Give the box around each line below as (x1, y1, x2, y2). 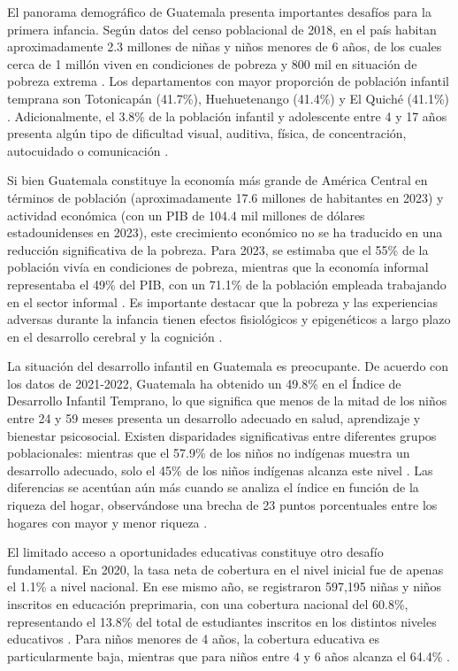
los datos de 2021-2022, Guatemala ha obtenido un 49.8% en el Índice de (7, 374, 401, 392)
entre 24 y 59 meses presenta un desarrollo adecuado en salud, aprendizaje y (7, 409, 421, 428)
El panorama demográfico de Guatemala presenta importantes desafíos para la (7, 3, 431, 20)
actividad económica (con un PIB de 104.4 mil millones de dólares (7, 205, 365, 224)
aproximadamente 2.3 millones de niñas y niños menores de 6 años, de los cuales (7, 37, 442, 56)
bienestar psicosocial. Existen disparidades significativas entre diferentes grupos (7, 426, 437, 444)
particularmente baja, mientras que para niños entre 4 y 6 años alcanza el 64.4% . (7, 646, 450, 665)
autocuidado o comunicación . (7, 141, 169, 159)
